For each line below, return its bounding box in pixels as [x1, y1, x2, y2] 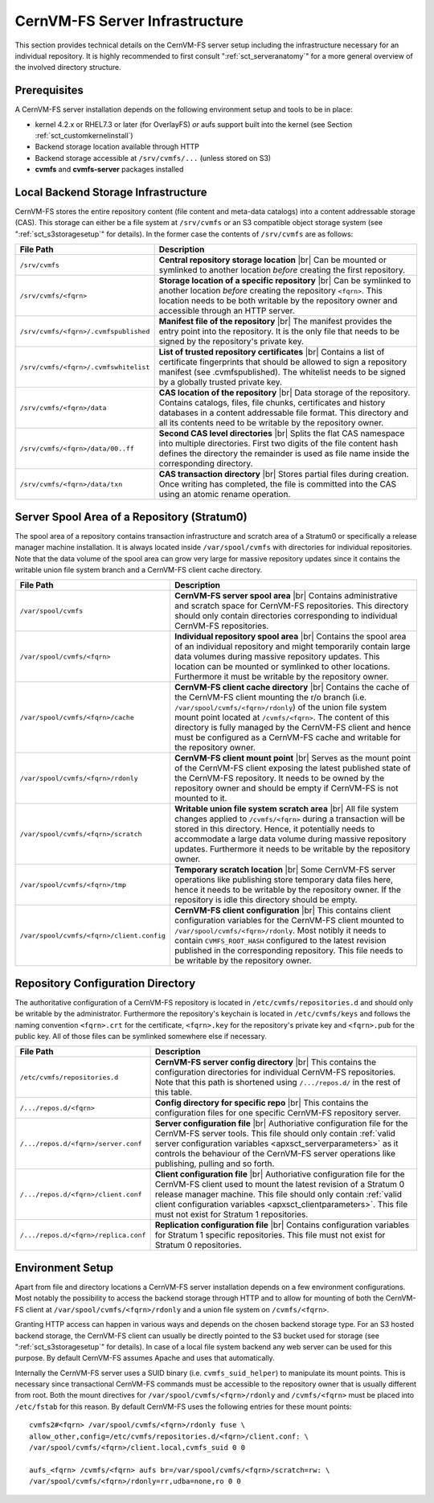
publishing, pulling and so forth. [154, 1158, 275, 1169]
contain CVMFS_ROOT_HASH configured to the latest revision [174, 935, 387, 947]
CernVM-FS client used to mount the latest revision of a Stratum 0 [154, 1179, 405, 1190]
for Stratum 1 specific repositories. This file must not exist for [154, 1230, 386, 1241]
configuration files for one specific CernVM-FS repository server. [154, 1107, 401, 1119]
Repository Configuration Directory [14, 976, 196, 990]
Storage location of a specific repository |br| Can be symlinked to [158, 275, 411, 286]
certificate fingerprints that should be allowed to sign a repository [158, 356, 407, 368]
